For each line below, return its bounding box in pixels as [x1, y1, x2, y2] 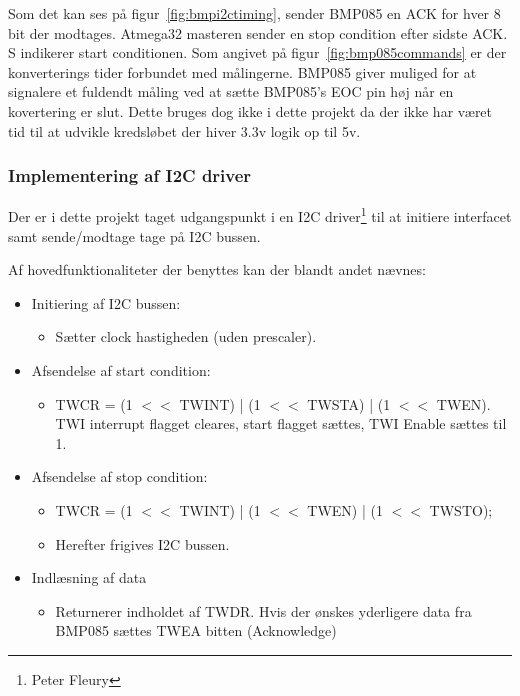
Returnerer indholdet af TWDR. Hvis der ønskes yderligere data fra [55, 600, 472, 621]
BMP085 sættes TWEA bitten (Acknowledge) [55, 620, 337, 641]
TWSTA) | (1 [307, 393, 391, 414]
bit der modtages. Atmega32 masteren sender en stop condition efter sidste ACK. [8, 22, 508, 43]
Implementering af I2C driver [8, 163, 252, 188]
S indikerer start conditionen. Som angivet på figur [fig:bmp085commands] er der [8, 42, 507, 63]
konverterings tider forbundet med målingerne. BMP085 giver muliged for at [8, 61, 477, 82]
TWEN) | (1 [307, 499, 383, 520]
